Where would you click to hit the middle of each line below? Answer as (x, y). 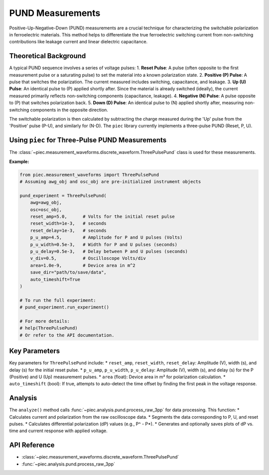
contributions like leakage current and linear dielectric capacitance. (78, 42)
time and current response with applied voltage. (59, 431)
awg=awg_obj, (46, 203)
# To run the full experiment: (58, 300)
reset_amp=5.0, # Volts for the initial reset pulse (102, 216)
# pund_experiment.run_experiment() (65, 307)
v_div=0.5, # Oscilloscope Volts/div (88, 258)
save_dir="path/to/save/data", (68, 272)
